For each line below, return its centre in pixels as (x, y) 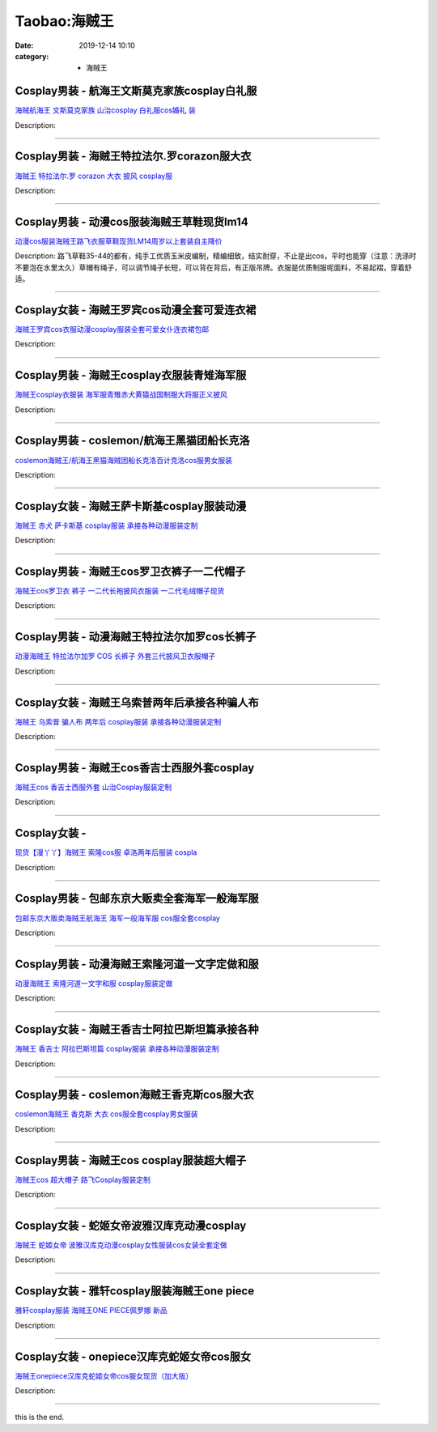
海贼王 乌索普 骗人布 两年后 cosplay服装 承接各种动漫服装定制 (118, 721)
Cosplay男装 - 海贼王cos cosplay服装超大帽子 (131, 1160)
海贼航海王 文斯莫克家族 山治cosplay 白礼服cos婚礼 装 (105, 110)
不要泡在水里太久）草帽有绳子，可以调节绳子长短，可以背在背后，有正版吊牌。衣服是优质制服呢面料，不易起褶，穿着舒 (213, 267)
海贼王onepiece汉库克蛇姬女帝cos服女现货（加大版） (104, 1375)
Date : (24, 45)
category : (32, 56)
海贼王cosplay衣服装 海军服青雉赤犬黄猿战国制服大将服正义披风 (121, 395)
